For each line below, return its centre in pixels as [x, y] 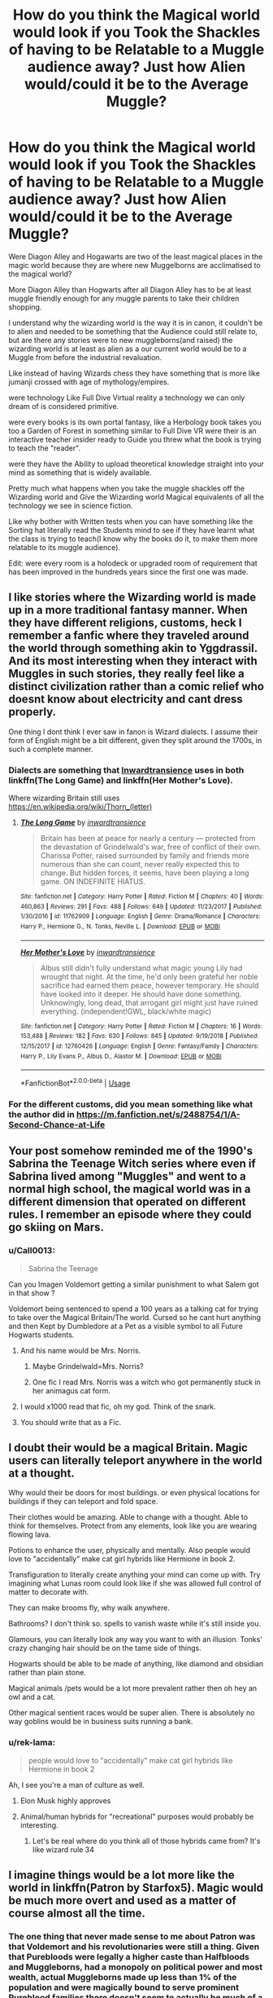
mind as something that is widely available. [80, 472]
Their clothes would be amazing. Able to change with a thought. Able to [128, 1517]
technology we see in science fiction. [71, 505]
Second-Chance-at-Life [57, 1124]
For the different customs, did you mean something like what [131, 1104]
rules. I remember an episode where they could [130, 1215]
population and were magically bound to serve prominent [124, 1987]
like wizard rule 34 [63, 1849]
